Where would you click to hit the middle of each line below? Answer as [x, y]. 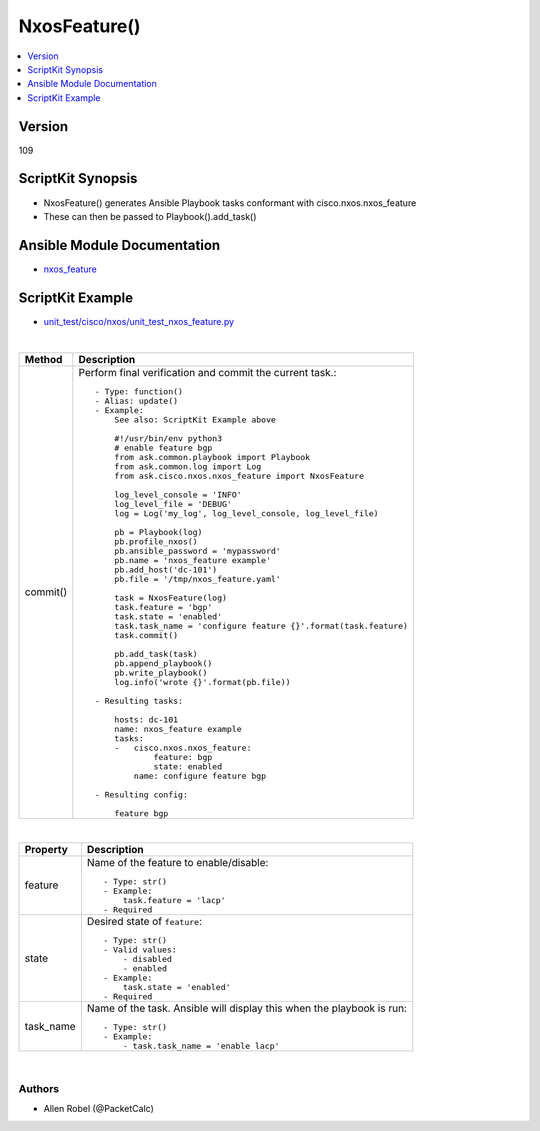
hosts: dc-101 [146, 719]
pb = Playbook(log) [158, 531]
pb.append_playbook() [163, 663]
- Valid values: [140, 949]
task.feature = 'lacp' [174, 900]
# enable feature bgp [163, 447]
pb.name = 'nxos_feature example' [193, 560]
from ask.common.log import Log [188, 466]
